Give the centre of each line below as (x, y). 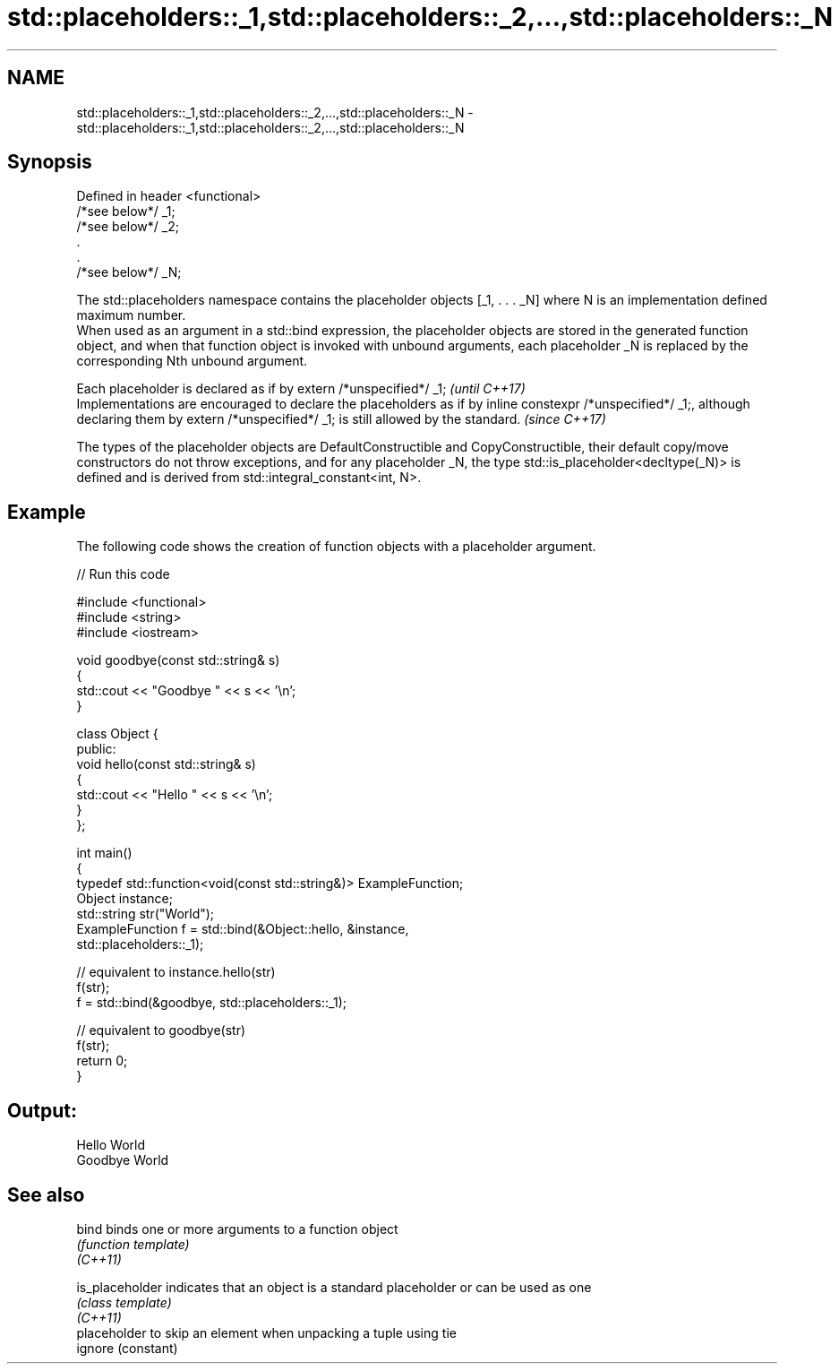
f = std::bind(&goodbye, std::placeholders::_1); (211, 1003)
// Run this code (123, 574)
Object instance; (124, 899)
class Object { (117, 734)
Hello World (111, 1145)
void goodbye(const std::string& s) (178, 660)
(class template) (124, 1302)
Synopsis (50, 162)
